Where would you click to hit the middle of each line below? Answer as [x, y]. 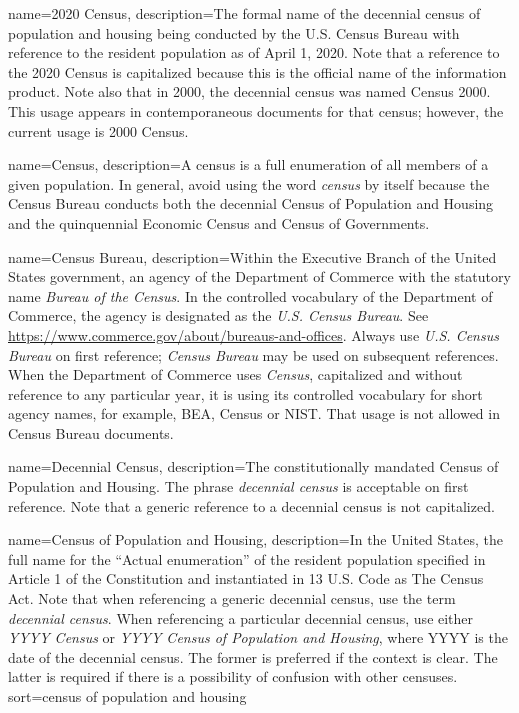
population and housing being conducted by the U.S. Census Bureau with [234, 32]
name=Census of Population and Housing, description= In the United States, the [255, 539]
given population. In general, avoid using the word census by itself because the [249, 183]
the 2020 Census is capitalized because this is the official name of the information [257, 71]
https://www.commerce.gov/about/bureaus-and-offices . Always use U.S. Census [253, 334]
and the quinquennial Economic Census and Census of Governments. [219, 222]
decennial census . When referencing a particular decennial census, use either [241, 617]
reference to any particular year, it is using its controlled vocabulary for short [245, 393]
